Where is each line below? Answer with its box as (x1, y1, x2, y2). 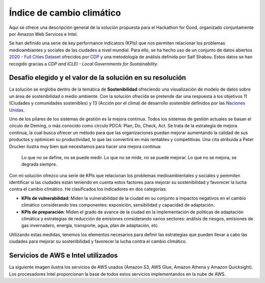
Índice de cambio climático (9, 7, 121, 18)
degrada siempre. (21, 162, 57, 167)
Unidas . (9, 107, 25, 113)
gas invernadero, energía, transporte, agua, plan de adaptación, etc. (21, 223, 159, 229)
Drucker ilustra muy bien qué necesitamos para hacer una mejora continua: (9, 143, 161, 149)
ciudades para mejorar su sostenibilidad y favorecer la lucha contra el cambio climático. (9, 238, 187, 244)
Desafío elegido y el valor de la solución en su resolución (9, 73, 186, 82)
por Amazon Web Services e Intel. (9, 31, 78, 37)
